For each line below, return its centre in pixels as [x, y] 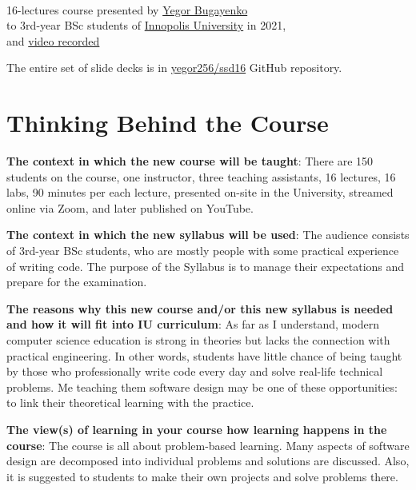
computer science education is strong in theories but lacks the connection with [198, 340]
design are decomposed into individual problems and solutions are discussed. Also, [208, 461]
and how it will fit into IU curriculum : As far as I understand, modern [193, 324]
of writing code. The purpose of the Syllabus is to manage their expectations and [206, 266]
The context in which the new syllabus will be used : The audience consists [208, 235]
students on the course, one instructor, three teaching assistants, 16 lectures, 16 [201, 176]
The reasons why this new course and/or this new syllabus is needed [200, 308]
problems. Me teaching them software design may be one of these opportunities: [202, 386]
